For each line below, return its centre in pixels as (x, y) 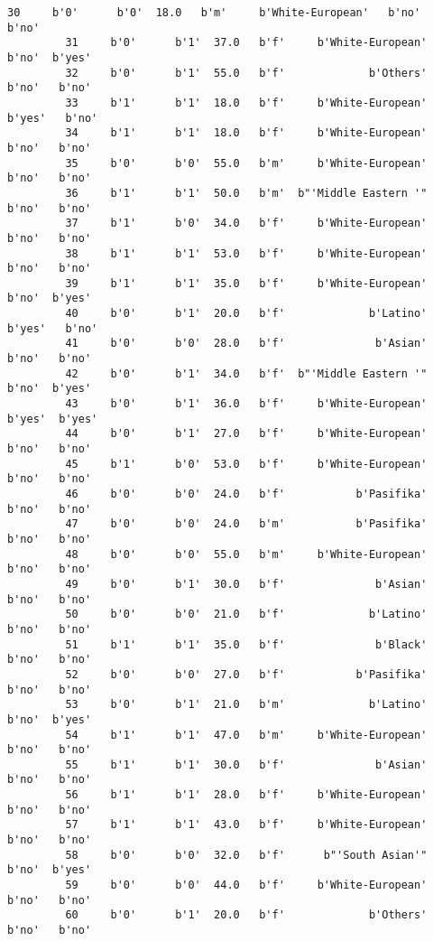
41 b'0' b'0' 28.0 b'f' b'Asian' (246, 344)
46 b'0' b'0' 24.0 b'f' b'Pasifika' (246, 494)
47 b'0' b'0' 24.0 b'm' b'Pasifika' (246, 524)
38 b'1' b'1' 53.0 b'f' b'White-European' (246, 253)
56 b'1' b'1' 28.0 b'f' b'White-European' (246, 795)
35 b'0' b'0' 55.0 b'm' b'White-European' (246, 163)
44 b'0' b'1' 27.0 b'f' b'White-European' (246, 434)
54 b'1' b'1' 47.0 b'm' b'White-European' (246, 735)
